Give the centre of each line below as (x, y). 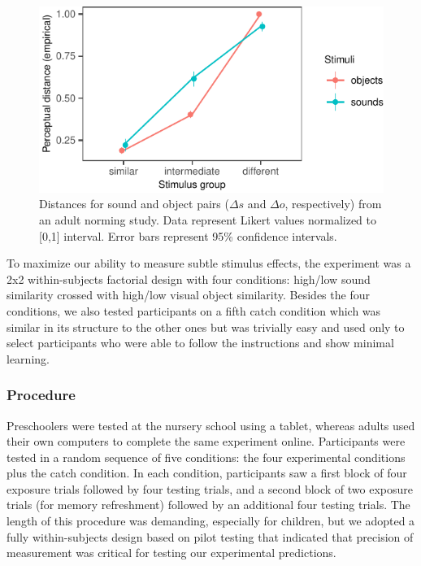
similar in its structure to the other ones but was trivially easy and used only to (206, 327)
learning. (28, 358)
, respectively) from (333, 204)
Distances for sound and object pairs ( (134, 204)
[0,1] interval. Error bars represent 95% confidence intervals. (188, 235)
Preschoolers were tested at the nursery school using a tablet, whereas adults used (211, 425)
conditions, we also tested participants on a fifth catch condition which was (194, 310)
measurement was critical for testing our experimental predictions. (171, 553)
